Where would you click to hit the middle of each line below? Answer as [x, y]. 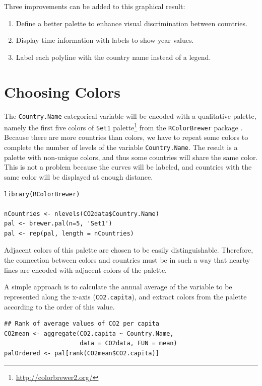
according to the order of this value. [59, 306]
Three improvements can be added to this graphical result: [95, 6]
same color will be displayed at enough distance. [79, 176]
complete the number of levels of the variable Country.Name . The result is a [121, 147]
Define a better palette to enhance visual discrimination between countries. [132, 23]
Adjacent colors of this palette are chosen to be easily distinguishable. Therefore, [129, 250]
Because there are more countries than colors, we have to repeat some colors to [126, 137]
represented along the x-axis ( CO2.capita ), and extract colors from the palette [125, 296]
